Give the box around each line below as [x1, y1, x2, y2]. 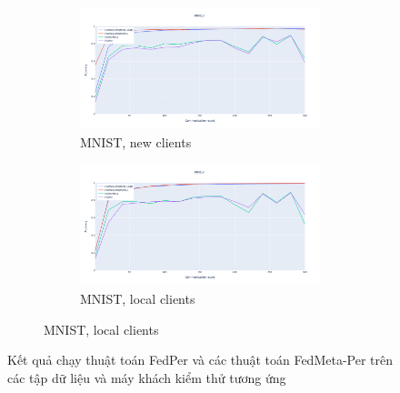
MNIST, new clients [80, 132, 192, 151]
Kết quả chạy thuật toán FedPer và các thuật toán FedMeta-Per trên [7, 350, 394, 369]
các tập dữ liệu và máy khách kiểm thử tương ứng [7, 368, 286, 387]
